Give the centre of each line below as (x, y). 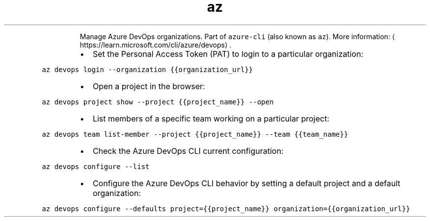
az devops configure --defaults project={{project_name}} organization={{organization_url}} (226, 209)
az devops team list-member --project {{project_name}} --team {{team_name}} (195, 134)
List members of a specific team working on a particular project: (211, 118)
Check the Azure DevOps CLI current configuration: (188, 151)
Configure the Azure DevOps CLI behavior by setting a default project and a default (246, 183)
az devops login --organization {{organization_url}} (148, 69)
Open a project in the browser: (149, 86)
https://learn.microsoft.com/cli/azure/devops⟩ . (156, 45)
